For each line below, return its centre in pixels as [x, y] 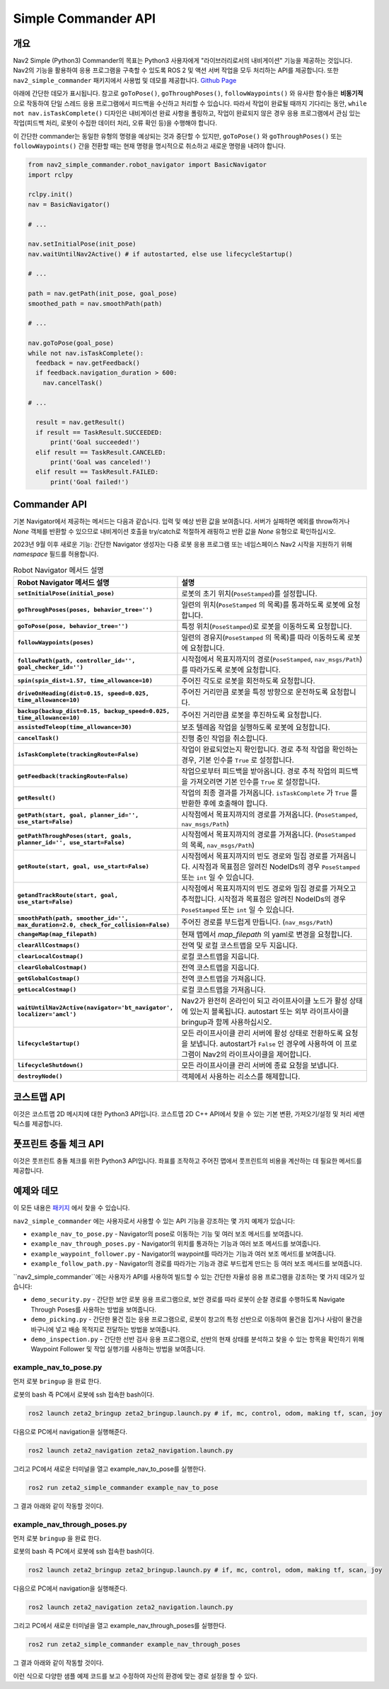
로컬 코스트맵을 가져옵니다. [223, 990]
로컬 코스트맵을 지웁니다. [220, 957]
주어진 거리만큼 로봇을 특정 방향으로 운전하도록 [255, 692]
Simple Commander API [84, 18]
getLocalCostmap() [47, 989]
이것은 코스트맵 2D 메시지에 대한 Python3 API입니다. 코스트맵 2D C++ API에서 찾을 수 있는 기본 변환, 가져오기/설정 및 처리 [182, 1114]
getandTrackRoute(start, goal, [68, 895]
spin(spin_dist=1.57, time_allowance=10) [85, 680]
